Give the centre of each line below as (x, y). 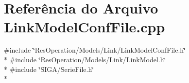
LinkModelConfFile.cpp (85, 27)
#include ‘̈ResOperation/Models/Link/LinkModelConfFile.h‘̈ (95, 50)
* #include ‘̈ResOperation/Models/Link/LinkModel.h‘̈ (85, 59)
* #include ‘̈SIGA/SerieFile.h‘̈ (49, 69)
